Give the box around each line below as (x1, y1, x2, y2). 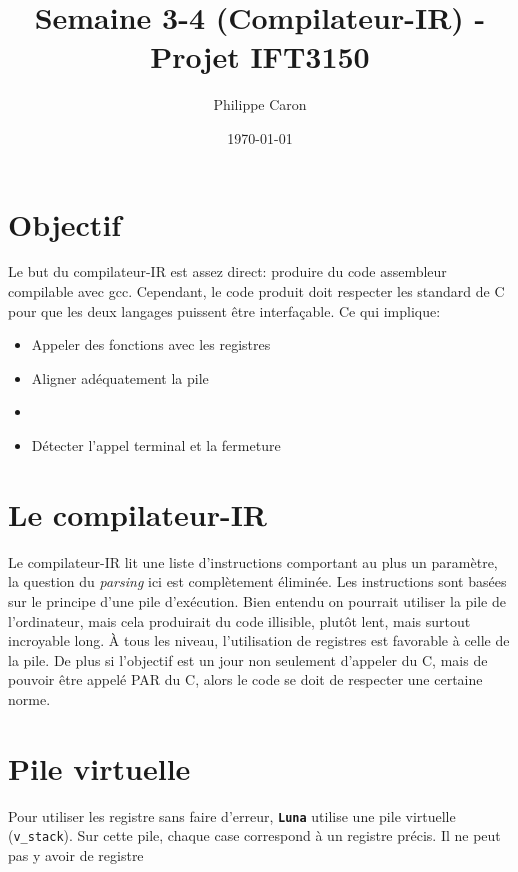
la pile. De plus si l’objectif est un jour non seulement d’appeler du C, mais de (8, 649, 488, 670)
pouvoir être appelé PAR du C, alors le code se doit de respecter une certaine (8, 669, 483, 690)
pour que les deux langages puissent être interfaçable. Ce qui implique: (8, 300, 441, 321)
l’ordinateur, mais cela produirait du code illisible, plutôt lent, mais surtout (8, 610, 471, 631)
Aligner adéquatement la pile (31, 367, 209, 388)
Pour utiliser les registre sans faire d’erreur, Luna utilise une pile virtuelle (8, 805, 456, 826)
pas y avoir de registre (8, 844, 144, 865)
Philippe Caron (213, 94, 307, 115)
